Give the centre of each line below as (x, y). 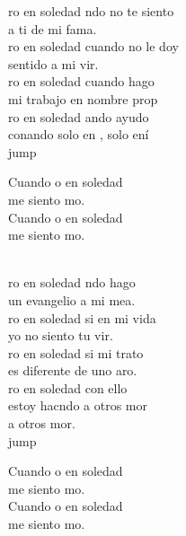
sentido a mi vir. (53, 63)
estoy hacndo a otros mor (78, 405)
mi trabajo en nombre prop (83, 98)
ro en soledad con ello (68, 387)
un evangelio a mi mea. (72, 299)
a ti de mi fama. (53, 28)
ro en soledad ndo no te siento (91, 11)
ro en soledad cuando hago (81, 81)
